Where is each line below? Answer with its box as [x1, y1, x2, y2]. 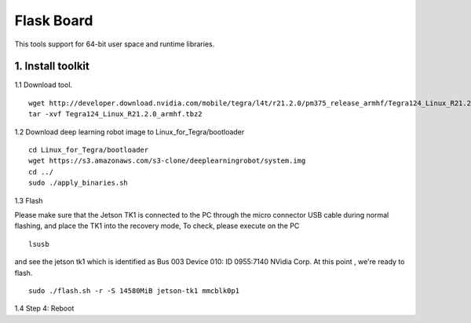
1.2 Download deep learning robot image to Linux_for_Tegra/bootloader [14, 127, 245, 137]
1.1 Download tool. [14, 80, 73, 90]
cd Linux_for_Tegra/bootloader [28, 145, 149, 155]
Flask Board [14, 12, 93, 29]
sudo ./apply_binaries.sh [28, 178, 129, 188]
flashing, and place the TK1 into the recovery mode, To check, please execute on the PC [14, 221, 300, 231]
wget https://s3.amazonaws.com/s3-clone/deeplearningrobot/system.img [28, 156, 306, 165]
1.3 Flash [14, 196, 43, 205]
